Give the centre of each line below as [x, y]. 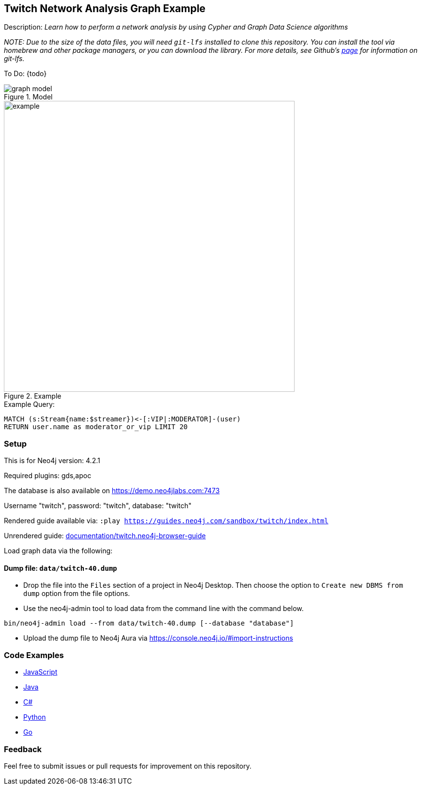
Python [35, 717]
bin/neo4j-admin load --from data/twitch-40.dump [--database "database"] [149, 623]
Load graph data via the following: [58, 551]
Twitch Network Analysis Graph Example [105, 8]
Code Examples [34, 655]
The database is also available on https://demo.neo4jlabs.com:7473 [112, 491]
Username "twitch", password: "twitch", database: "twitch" [98, 506]
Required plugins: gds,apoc [48, 476]
